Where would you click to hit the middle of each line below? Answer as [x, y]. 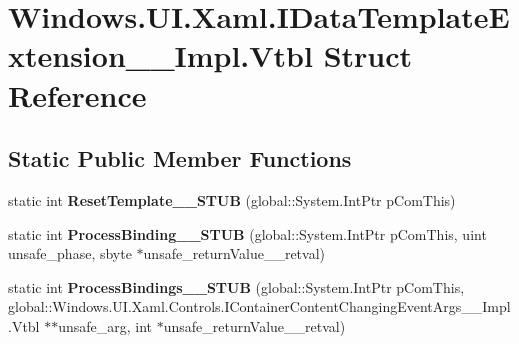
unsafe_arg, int [105, 325]
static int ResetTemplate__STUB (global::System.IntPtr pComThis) [232, 199]
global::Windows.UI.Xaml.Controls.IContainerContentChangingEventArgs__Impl [259, 306]
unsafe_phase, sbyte [70, 253]
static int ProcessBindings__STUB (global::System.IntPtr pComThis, [236, 286]
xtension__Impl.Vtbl [160, 55]
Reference [77, 94]
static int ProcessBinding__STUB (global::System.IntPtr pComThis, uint [247, 233]
